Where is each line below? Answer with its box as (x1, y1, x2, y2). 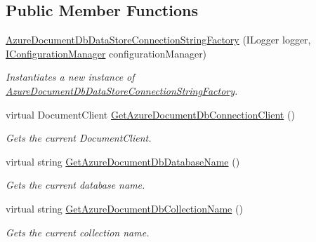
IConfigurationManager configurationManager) (6, 46, 207, 60)
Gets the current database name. (6, 177, 145, 192)
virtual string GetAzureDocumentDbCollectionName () (6, 201, 243, 215)
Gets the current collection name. (6, 224, 150, 239)
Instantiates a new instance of (6, 69, 135, 84)
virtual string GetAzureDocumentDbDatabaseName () (6, 154, 240, 168)
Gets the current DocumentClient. (6, 130, 152, 145)
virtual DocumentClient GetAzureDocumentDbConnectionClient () (6, 107, 295, 121)
